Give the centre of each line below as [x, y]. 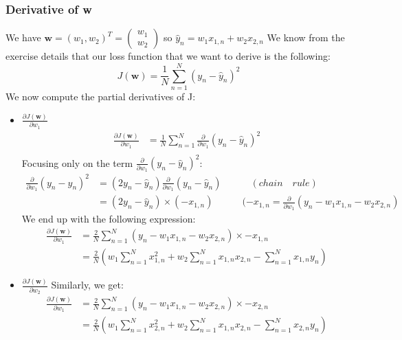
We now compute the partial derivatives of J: [101, 96]
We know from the [306, 37]
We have [23, 37]
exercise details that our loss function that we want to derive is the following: [168, 56]
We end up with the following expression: [109, 219]
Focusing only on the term [77, 162]
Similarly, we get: [87, 285]
